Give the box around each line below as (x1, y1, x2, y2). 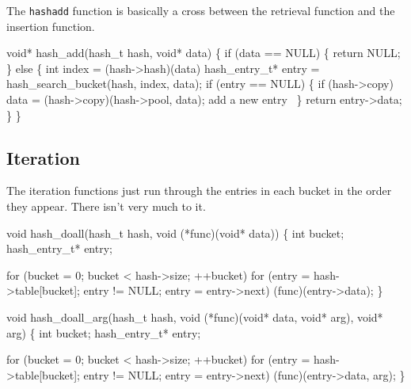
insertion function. (6, 17, 95, 34)
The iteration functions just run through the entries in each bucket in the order (6, 182, 392, 199)
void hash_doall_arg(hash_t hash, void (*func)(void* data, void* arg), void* (6, 308, 383, 325)
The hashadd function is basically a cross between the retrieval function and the (6, 2, 395, 18)
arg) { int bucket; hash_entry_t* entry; (6, 324, 201, 341)
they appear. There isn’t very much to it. (6, 198, 206, 215)
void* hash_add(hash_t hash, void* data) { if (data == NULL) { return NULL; (6, 44, 401, 61)
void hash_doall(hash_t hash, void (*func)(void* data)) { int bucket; (6, 224, 344, 241)
